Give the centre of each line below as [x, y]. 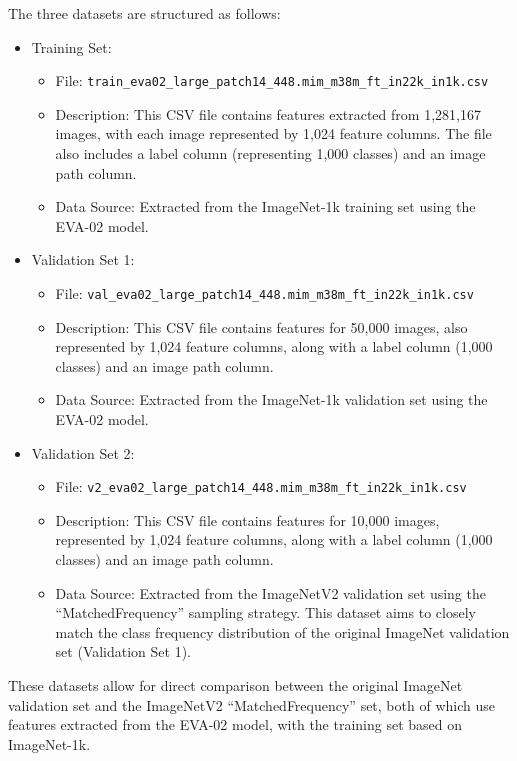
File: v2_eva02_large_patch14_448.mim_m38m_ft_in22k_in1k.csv [261, 486]
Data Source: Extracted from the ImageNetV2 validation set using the [270, 592]
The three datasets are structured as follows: [144, 13]
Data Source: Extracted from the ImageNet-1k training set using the [265, 206]
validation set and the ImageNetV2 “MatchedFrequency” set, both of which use [251, 704]
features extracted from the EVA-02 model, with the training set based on [235, 724]
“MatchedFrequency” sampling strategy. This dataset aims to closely [265, 612]
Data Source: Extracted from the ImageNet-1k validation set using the [271, 399]
